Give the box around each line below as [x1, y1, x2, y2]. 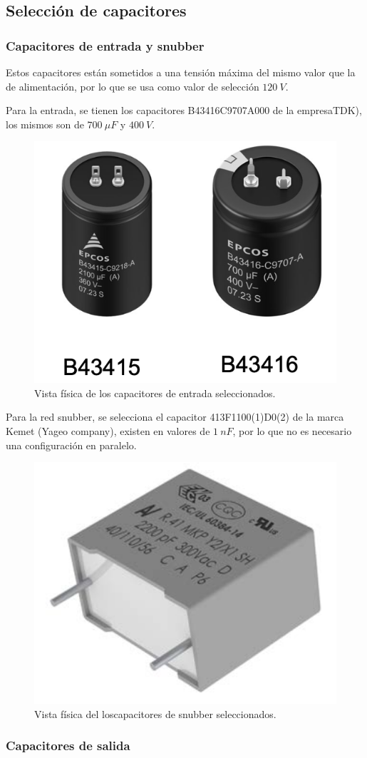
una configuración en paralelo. [6, 437, 137, 452]
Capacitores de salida [6, 737, 130, 754]
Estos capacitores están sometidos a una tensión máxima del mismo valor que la [6, 65, 356, 79]
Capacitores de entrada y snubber [6, 36, 205, 54]
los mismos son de [6, 116, 84, 131]
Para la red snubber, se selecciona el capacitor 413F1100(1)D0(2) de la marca [6, 409, 344, 424]
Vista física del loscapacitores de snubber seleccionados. [34, 706, 276, 721]
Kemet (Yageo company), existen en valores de [6, 424, 210, 439]
